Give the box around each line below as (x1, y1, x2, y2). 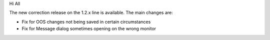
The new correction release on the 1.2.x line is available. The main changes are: (9, 10, 173, 16)
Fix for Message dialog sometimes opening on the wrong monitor (21, 26, 156, 32)
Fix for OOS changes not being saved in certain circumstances (21, 19, 151, 25)
